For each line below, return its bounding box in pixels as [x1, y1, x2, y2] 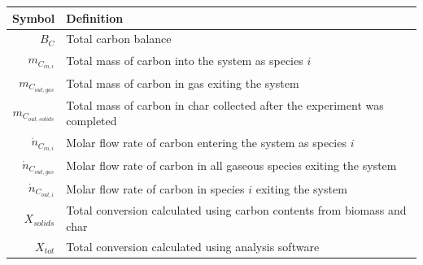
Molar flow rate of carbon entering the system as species [66, 134, 347, 151]
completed [66, 112, 117, 129]
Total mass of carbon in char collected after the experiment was [66, 96, 384, 113]
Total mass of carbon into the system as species [66, 51, 303, 68]
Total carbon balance [66, 30, 172, 47]
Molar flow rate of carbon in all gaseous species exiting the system [66, 157, 397, 174]
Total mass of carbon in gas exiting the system [66, 75, 299, 92]
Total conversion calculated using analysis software [66, 237, 320, 254]
